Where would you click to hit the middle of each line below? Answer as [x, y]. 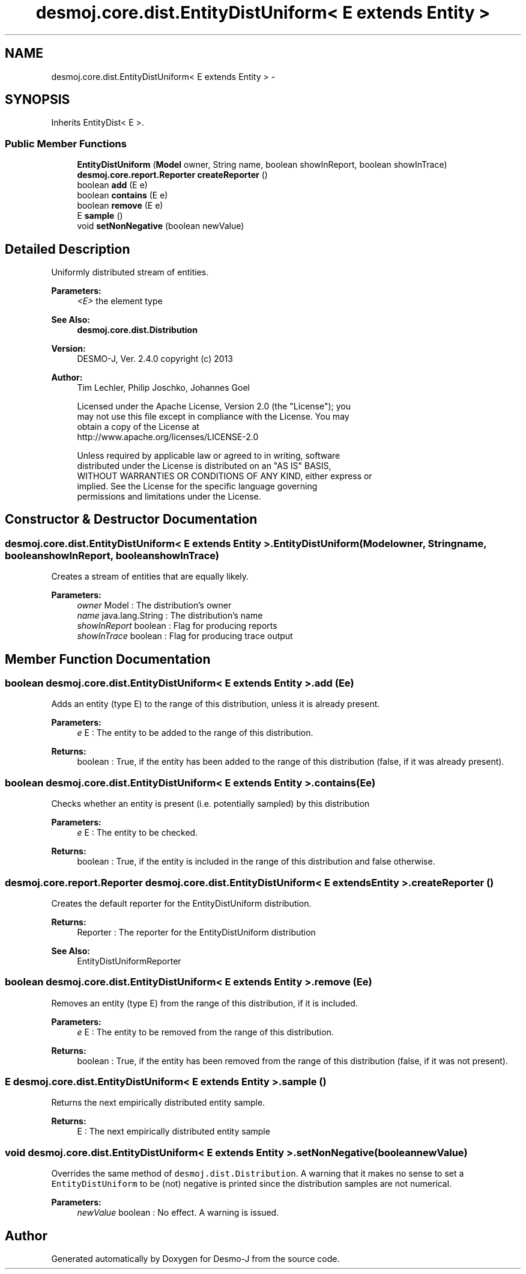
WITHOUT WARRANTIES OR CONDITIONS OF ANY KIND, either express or [225, 476]
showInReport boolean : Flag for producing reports [177, 626]
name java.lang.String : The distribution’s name [170, 616]
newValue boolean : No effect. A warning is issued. [178, 1213]
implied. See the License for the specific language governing [197, 486]
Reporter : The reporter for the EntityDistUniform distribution [196, 932]
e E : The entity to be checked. [138, 833]
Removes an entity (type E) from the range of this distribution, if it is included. [204, 1003]
